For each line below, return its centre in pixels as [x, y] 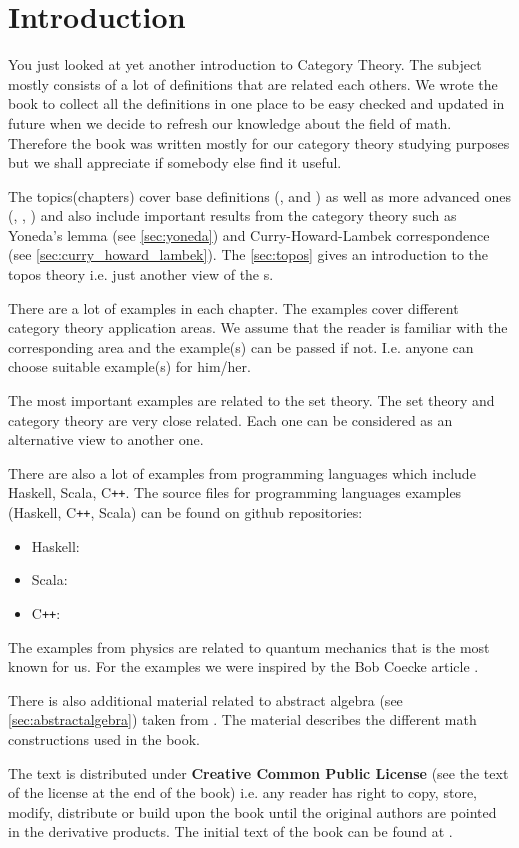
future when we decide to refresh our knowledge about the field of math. [230, 122]
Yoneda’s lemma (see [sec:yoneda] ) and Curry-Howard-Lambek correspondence [249, 234]
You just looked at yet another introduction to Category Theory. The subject [245, 64]
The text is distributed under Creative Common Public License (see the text [258, 772]
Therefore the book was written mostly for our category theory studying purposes [259, 142]
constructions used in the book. [104, 738]
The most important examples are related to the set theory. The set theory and [251, 400]
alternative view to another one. [106, 439]
